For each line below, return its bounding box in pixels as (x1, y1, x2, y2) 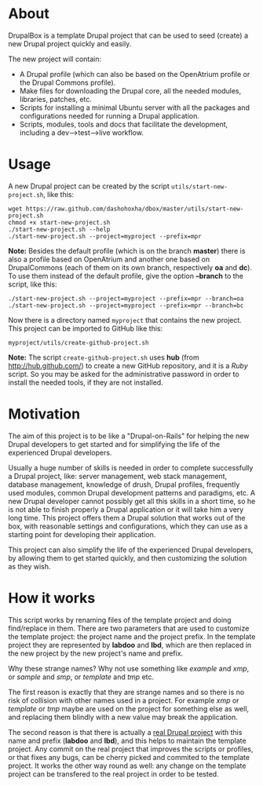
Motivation (8, 405, 81, 423)
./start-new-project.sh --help (8, 225, 111, 233)
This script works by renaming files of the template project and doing (8, 615, 232, 624)
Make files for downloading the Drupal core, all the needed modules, (19, 86, 242, 95)
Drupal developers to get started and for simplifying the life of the (8, 439, 221, 448)
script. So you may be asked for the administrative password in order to (8, 369, 239, 378)
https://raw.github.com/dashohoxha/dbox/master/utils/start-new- (25, 205, 244, 213)
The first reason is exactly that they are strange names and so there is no (8, 687, 245, 696)
